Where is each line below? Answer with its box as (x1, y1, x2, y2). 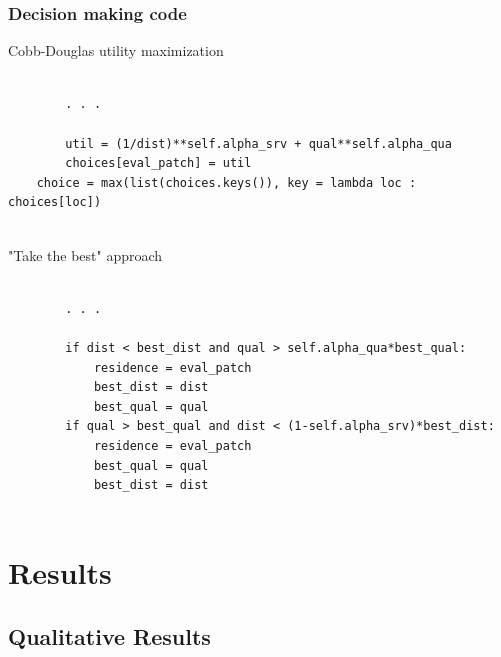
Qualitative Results (8, 621, 211, 652)
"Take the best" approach (8, 244, 163, 265)
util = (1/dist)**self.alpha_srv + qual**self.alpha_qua (65, 136, 452, 151)
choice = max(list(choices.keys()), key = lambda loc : (36, 175, 417, 190)
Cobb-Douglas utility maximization (8, 40, 224, 61)
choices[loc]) (8, 195, 102, 210)
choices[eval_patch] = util (65, 156, 252, 171)
